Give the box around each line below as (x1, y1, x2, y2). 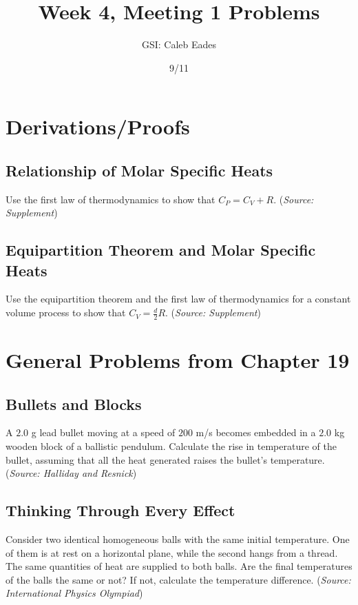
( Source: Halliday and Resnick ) (6, 466, 137, 480)
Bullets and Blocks (6, 393, 142, 414)
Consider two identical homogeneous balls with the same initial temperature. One (6, 532, 350, 546)
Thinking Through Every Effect (6, 500, 235, 521)
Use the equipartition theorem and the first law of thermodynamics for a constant (6, 291, 351, 306)
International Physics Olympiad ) (6, 586, 143, 600)
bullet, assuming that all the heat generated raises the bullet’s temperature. (6, 452, 325, 466)
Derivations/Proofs (6, 112, 190, 141)
